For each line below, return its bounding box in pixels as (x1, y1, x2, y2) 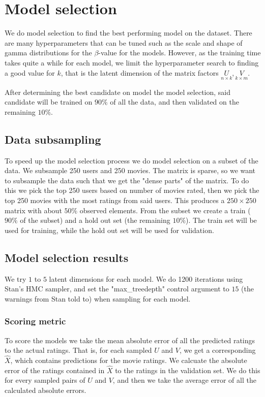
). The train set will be (186, 215, 257, 225)
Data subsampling (5, 131, 101, 147)
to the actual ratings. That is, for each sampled (5, 345, 152, 355)
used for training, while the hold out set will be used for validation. (5, 224, 214, 235)
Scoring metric (5, 315, 66, 327)
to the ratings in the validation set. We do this (115, 365, 260, 375)
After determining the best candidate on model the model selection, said (5, 86, 231, 97)
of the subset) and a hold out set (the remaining (20, 215, 170, 225)
